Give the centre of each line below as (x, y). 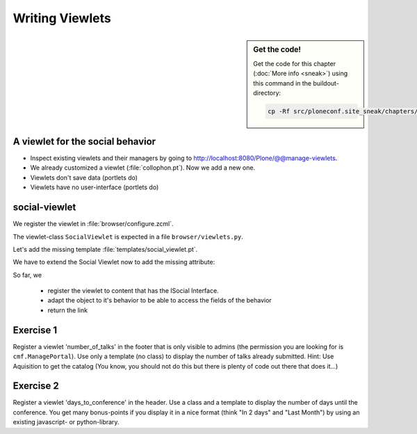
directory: (267, 93)
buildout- (326, 83)
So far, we (27, 275)
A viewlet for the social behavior (84, 142)
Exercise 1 (35, 330)
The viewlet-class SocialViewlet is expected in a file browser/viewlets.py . (128, 236)
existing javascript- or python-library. (66, 422)
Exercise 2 (36, 386)
